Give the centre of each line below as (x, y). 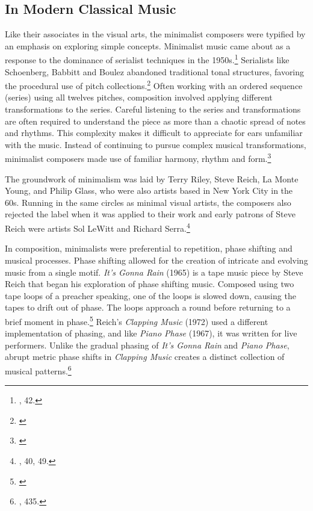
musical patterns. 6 (38, 370)
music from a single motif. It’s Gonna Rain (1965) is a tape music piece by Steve (154, 272)
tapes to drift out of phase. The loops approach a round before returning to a (148, 307)
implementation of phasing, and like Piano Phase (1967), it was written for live (151, 333)
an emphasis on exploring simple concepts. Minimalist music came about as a (148, 45)
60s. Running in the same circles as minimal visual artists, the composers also (148, 202)
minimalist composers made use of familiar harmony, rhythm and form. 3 (138, 158)
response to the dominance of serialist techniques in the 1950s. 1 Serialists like (147, 59)
